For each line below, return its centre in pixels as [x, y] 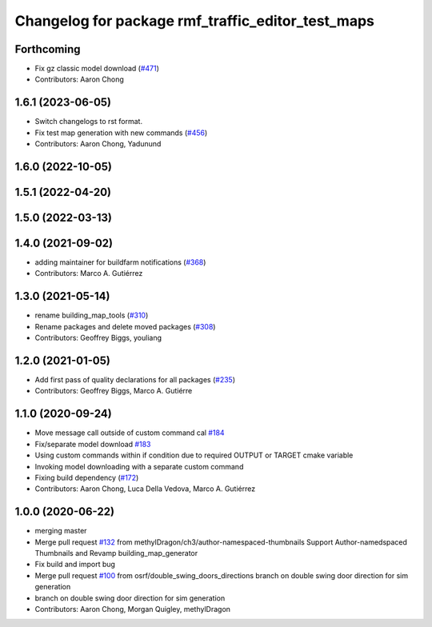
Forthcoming [48, 49]
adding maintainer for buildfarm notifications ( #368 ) [120, 262]
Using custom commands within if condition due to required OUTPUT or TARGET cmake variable [194, 455]
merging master [61, 531]
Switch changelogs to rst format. [89, 122]
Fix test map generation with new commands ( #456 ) [121, 133]
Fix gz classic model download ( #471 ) [97, 69]
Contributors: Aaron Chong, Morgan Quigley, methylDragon [133, 609]
